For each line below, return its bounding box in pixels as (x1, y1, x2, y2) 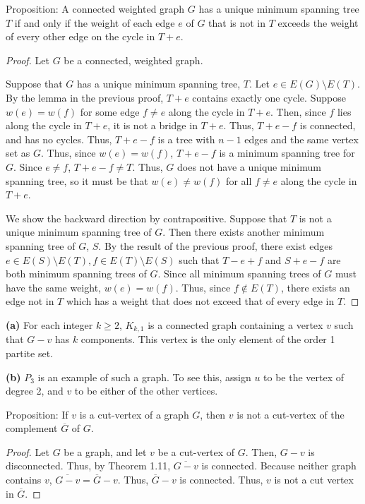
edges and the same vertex (244, 131, 359, 146)
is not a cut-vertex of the (237, 407, 345, 421)
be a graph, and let (64, 444, 147, 459)
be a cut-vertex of (157, 444, 235, 459)
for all (226, 173, 252, 188)
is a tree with (157, 131, 215, 146)
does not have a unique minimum (177, 159, 321, 174)
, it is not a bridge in (107, 118, 198, 133)
